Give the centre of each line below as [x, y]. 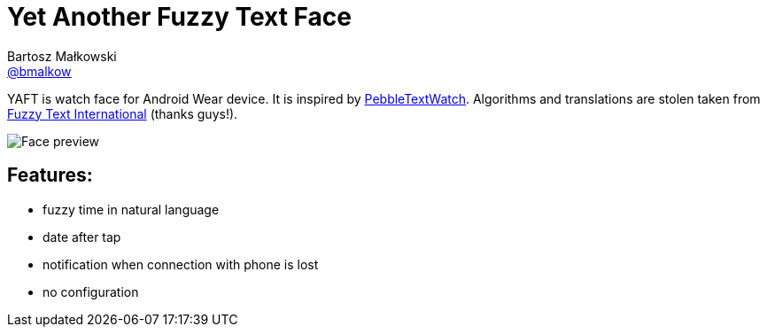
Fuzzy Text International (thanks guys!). [123, 113]
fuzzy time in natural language [131, 209]
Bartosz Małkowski [62, 56]
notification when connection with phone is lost [181, 264]
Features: [50, 175]
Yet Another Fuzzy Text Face [179, 17]
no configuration [91, 291]
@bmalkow [39, 71]
